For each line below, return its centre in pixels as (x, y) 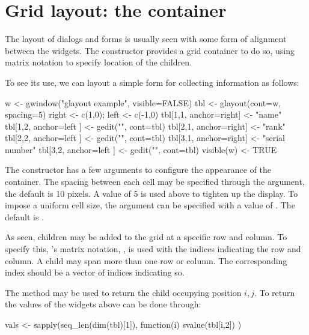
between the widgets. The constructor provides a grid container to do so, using (150, 50)
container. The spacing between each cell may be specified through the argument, (155, 182)
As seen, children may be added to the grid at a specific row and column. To (146, 237)
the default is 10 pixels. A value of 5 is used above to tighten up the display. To (151, 193)
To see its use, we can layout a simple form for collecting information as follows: (152, 82)
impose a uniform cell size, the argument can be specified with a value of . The (150, 205)
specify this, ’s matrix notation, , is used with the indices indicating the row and (153, 249)
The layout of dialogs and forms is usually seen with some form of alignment (146, 39)
